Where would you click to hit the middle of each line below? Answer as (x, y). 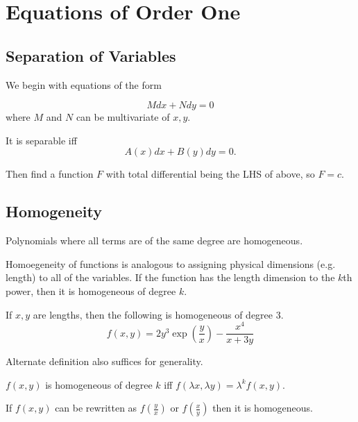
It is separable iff (41, 140)
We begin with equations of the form (84, 84)
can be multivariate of (123, 117)
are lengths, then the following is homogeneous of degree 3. (158, 314)
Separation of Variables (91, 55)
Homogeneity (54, 211)
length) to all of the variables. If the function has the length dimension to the (170, 277)
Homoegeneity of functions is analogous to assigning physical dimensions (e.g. (171, 263)
